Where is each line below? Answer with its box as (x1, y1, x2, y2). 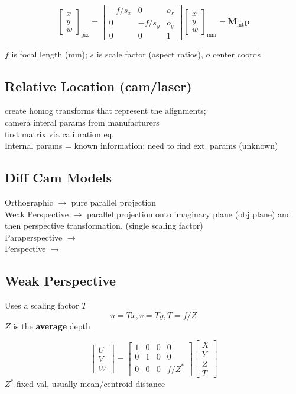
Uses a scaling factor (5, 299, 79, 312)
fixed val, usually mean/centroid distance (16, 377, 165, 390)
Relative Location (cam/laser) (5, 76, 192, 95)
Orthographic (5, 196, 53, 208)
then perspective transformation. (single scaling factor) (5, 219, 203, 232)
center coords (213, 47, 261, 60)
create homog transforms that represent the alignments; (5, 104, 206, 117)
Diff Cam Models (5, 168, 112, 187)
